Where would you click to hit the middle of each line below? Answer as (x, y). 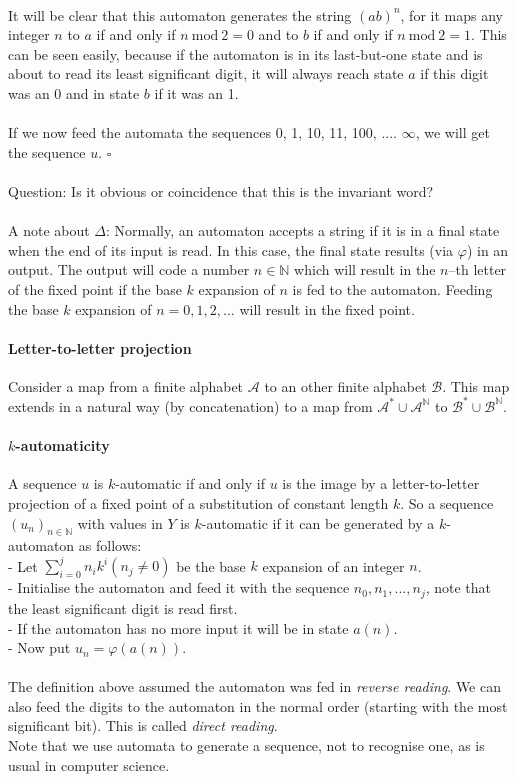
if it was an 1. (196, 92)
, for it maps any (451, 14)
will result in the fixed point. (327, 308)
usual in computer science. (89, 764)
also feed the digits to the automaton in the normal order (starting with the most (258, 705)
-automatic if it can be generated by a (318, 522)
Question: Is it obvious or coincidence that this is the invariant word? (221, 190)
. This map (476, 385)
